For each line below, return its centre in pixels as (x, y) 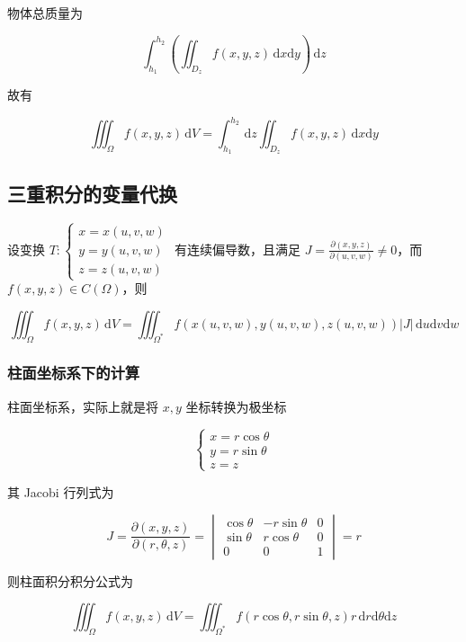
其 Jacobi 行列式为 (61, 491)
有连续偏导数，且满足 (238, 249)
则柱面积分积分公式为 (70, 580)
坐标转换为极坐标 (236, 406)
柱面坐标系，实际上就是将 (83, 406)
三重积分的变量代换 (92, 193)
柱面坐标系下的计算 (74, 373)
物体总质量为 (45, 13)
